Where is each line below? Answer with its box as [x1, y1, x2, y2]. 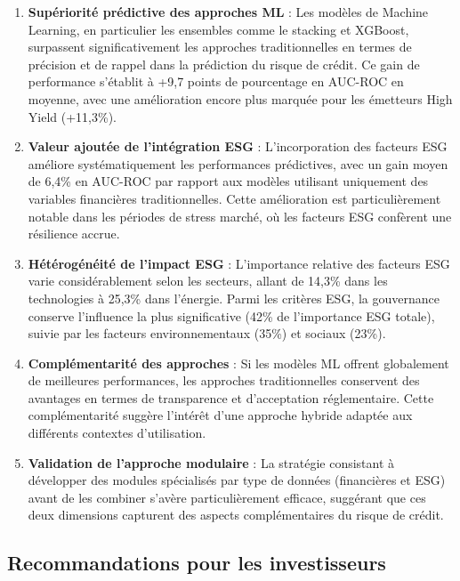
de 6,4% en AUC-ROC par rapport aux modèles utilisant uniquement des [28, 172, 429, 190]
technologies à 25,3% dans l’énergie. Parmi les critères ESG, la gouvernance [28, 288, 440, 307]
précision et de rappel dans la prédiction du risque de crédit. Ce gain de [28, 54, 420, 73]
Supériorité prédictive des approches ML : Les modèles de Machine [28, 3, 429, 20]
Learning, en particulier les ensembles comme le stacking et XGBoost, [28, 20, 409, 38]
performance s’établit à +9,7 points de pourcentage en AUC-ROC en [28, 72, 404, 91]
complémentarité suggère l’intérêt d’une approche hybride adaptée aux [28, 406, 413, 424]
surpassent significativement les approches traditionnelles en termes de [28, 37, 412, 56]
